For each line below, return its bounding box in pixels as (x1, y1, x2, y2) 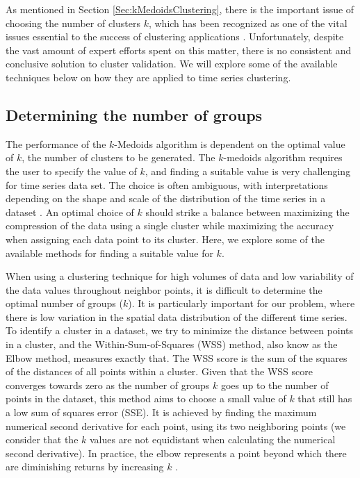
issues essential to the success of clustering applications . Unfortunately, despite (6, 29, 344, 44)
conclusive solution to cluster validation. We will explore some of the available (6, 56, 338, 71)
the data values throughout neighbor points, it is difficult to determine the (6, 282, 322, 297)
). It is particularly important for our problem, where (128, 296, 355, 311)
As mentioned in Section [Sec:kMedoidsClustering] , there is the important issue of (6, 2, 354, 16)
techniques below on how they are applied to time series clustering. (6, 69, 291, 84)
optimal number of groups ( (6, 296, 123, 311)
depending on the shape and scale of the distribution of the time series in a (6, 191, 326, 206)
